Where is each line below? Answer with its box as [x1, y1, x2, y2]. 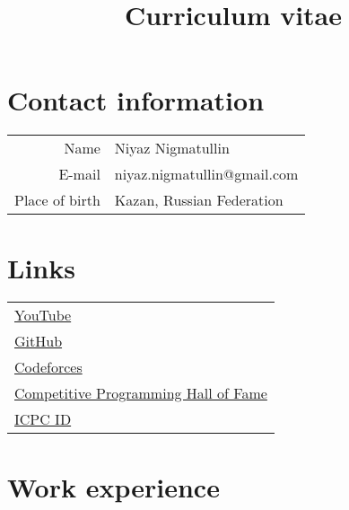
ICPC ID [14, 409, 72, 430]
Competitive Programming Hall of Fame [14, 382, 267, 404]
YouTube [14, 304, 72, 326]
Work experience [7, 468, 220, 505]
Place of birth [14, 189, 100, 211]
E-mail [58, 163, 100, 185]
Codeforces [14, 356, 83, 378]
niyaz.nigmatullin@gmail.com [114, 163, 299, 185]
